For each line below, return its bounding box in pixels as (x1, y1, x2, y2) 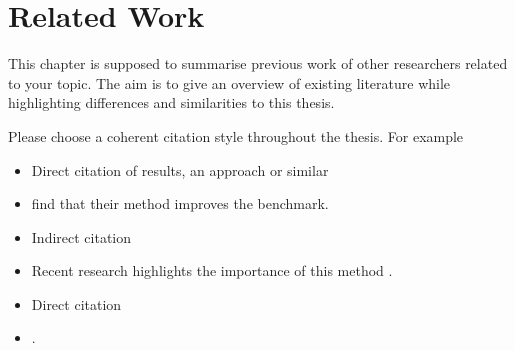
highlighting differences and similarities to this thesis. (8, 92, 335, 113)
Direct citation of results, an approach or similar (31, 159, 329, 180)
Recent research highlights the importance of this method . (31, 260, 393, 281)
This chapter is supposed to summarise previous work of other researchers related (8, 53, 508, 74)
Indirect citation (31, 226, 132, 247)
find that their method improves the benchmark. (31, 193, 329, 214)
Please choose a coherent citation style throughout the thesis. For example (8, 125, 464, 146)
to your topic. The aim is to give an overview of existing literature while (8, 72, 451, 93)
